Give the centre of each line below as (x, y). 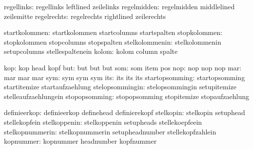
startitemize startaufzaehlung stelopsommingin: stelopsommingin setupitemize (120, 87)
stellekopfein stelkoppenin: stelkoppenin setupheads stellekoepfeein (103, 122)
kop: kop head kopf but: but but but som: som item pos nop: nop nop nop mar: (123, 67)
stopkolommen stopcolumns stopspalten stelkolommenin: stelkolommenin (113, 41)
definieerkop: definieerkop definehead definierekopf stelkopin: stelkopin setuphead (125, 112)
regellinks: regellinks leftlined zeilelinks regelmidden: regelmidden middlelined (119, 6)
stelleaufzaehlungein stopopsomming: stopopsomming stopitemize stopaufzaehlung (127, 96)
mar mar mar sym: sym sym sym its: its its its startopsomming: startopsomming (125, 77)
